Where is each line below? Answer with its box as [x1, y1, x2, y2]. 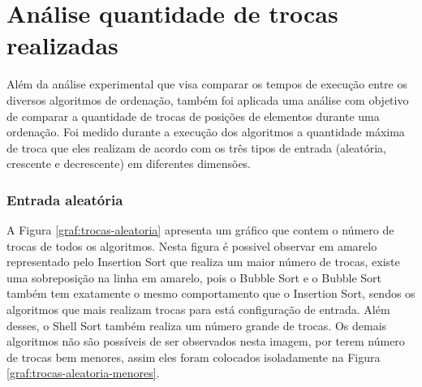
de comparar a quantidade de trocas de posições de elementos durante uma [6, 107, 380, 124]
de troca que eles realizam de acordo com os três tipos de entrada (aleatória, [6, 139, 386, 156]
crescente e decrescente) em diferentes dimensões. [6, 155, 252, 172]
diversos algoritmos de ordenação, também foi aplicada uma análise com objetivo [6, 91, 409, 108]
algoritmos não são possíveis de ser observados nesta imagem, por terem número [6, 333, 405, 350]
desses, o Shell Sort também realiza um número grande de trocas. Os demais [6, 316, 387, 333]
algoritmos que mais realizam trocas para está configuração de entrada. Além [6, 301, 390, 318]
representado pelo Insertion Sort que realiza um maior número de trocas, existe [6, 253, 400, 270]
